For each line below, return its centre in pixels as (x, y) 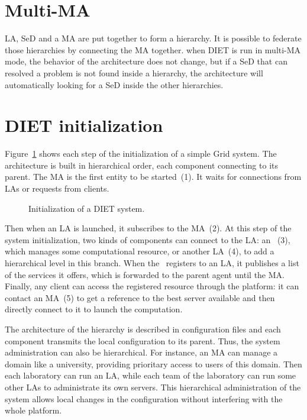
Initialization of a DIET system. (87, 208)
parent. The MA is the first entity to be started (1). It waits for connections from (153, 177)
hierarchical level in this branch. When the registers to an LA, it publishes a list (152, 262)
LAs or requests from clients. (57, 188)
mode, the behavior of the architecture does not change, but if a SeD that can (146, 61)
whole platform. (33, 410)
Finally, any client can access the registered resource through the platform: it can (152, 286)
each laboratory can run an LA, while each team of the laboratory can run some (151, 375)
